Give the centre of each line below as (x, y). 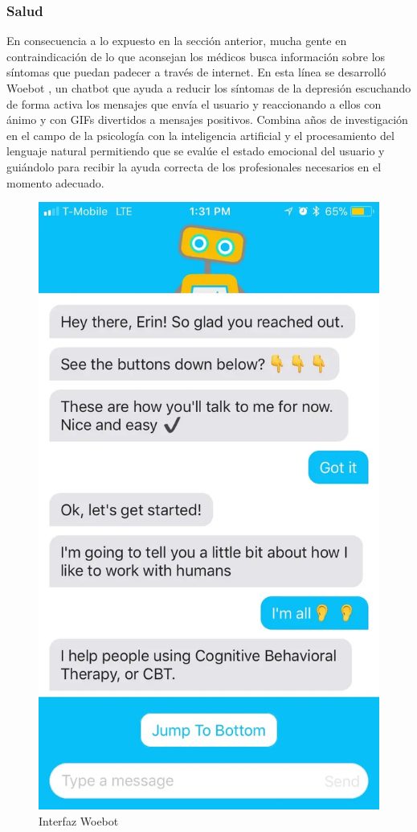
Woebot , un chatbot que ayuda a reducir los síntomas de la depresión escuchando (209, 88)
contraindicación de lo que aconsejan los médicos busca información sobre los (196, 56)
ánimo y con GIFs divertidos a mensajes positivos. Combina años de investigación (207, 119)
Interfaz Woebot (79, 820)
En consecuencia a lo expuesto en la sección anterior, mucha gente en (177, 41)
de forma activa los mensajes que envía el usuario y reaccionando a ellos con (194, 103)
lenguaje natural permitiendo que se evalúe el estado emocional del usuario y (196, 151)
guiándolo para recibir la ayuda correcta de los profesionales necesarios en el (194, 166)
